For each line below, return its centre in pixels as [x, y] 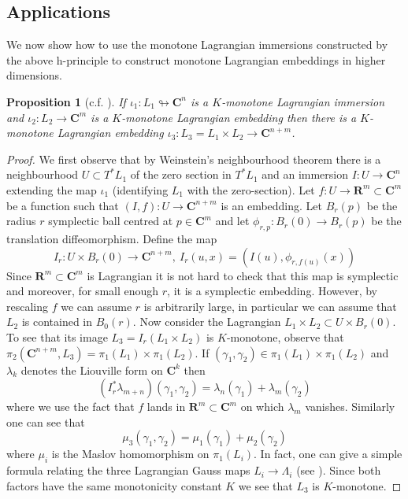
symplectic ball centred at [111, 221]
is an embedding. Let [272, 205]
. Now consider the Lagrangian [207, 322]
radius [21, 221]
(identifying [140, 189]
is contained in [57, 322]
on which [262, 407]
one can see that [46, 421]
